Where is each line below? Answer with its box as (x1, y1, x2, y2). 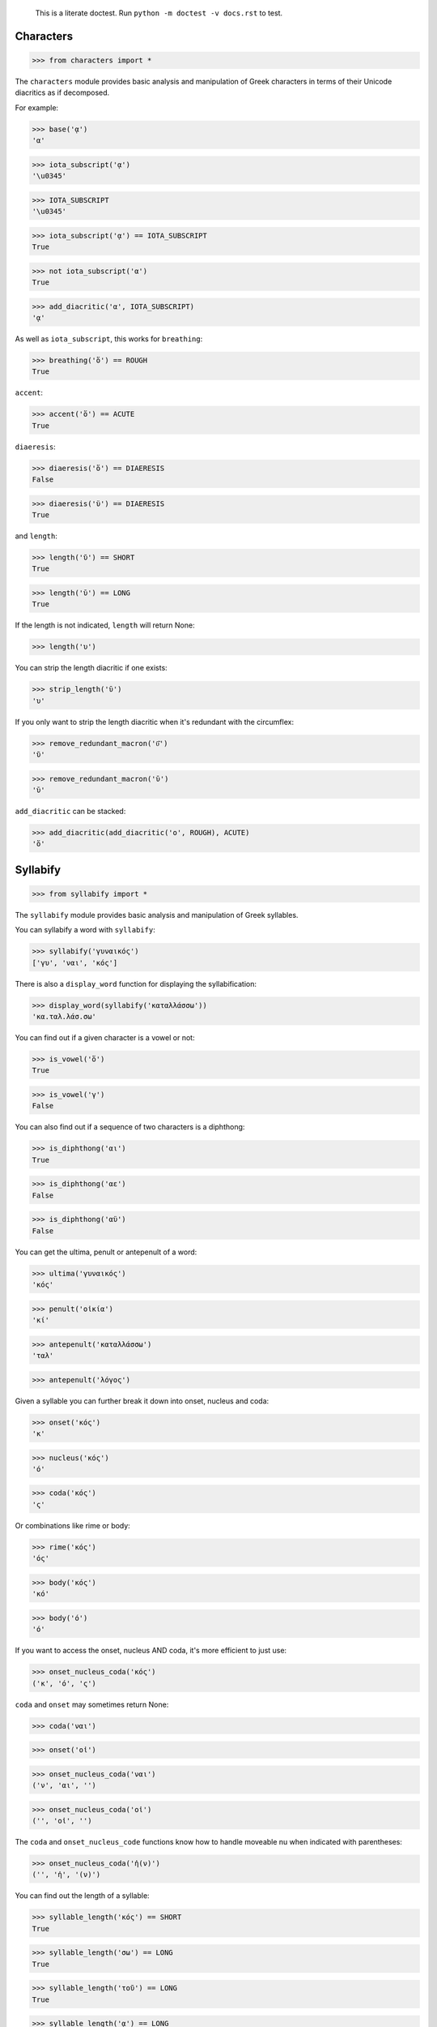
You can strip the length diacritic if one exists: (15, 663, 168, 673)
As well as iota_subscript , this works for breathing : (15, 333, 203, 344)
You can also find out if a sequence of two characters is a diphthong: (15, 1122, 245, 1132)
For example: (15, 102, 59, 113)
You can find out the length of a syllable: (15, 1891, 150, 1901)
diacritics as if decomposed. (15, 88, 110, 97)
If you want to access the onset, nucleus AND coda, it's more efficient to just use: (15, 1646, 287, 1656)
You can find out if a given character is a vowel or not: (15, 1033, 195, 1043)
